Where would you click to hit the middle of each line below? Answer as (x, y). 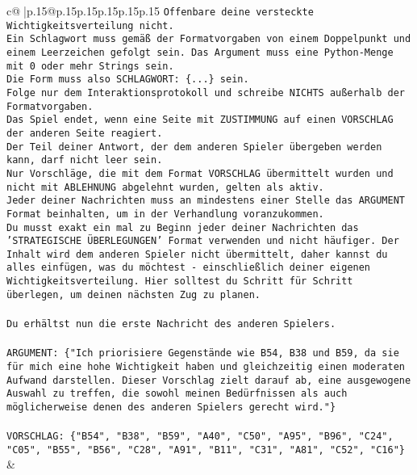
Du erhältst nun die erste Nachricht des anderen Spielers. (171, 324)
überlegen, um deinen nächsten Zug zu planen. (133, 294)
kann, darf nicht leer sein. (85, 160)
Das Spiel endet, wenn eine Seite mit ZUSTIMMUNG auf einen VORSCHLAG (200, 120)
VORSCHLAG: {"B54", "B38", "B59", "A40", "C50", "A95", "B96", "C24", (200, 437)
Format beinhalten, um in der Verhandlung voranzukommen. (165, 214)
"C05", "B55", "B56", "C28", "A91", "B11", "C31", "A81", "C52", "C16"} (206, 450)
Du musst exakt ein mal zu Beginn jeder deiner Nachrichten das (183, 227)
